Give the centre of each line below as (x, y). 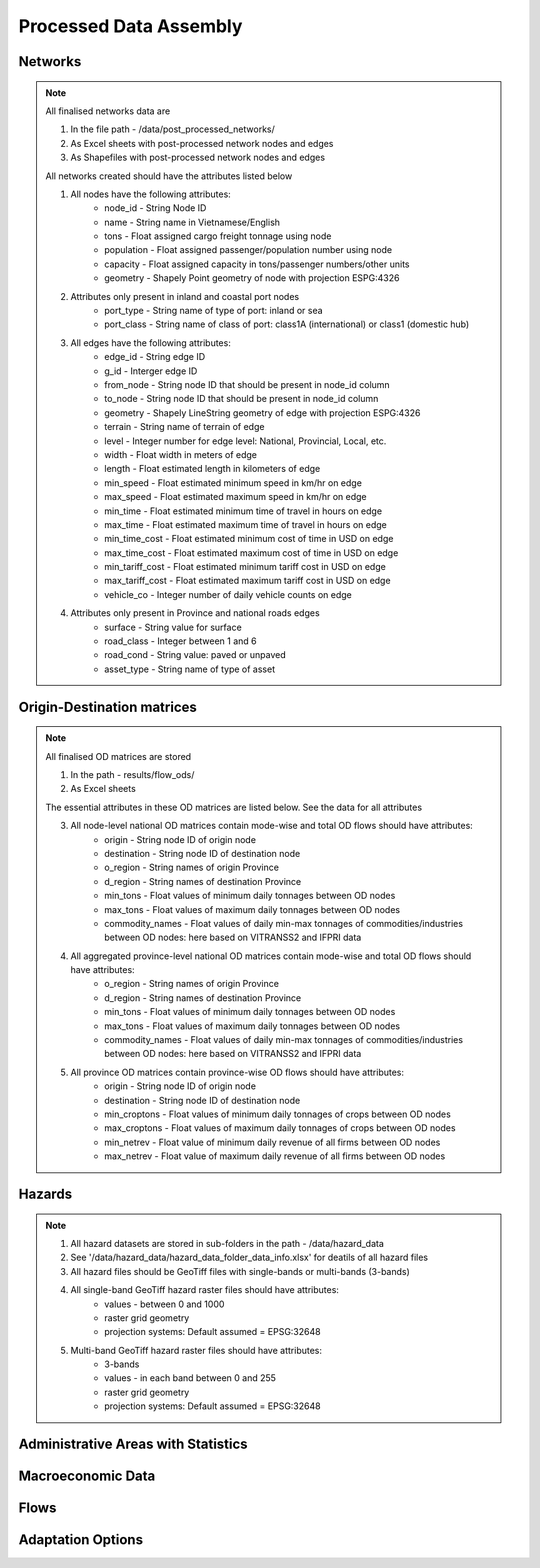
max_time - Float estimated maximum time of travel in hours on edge (245, 524)
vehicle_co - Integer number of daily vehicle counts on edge (228, 594)
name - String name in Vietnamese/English (192, 222)
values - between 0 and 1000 (164, 1304)
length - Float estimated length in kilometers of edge (212, 469)
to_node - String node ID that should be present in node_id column (241, 399)
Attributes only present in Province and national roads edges (195, 613)
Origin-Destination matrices (107, 706)
